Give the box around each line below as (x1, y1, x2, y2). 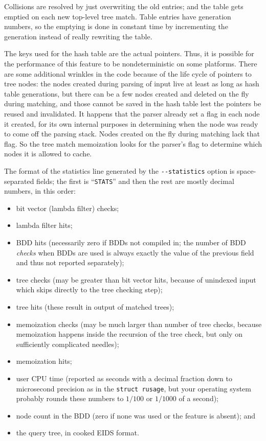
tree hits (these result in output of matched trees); (16, 301, 174, 312)
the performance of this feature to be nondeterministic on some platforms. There (4, 58, 257, 68)
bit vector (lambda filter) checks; (16, 202, 119, 213)
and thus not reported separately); (16, 257, 124, 268)
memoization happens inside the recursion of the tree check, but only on (16, 329, 242, 339)
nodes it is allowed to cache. (4, 148, 92, 159)
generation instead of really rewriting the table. (4, 31, 152, 41)
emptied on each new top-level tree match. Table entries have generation (4, 11, 231, 21)
